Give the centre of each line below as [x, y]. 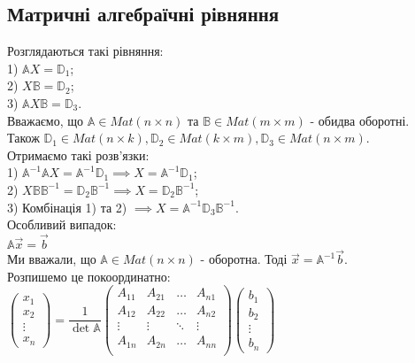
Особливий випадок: [62, 224]
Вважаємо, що [46, 120]
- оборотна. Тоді [244, 259]
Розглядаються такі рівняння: [85, 51]
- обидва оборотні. [360, 120]
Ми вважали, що [52, 259]
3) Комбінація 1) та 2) [67, 207]
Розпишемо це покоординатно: [89, 276]
